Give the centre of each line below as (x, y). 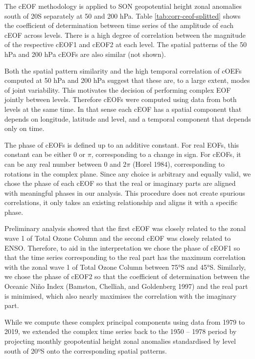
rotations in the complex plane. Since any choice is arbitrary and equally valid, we (128, 173)
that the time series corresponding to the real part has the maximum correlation (125, 257)
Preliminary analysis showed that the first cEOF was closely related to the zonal (125, 228)
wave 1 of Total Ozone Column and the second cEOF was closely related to (118, 238)
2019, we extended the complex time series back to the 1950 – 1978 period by (121, 331)
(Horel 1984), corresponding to (178, 164)
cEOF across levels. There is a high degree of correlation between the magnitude (125, 35)
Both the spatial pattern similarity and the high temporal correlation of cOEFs (123, 70)
